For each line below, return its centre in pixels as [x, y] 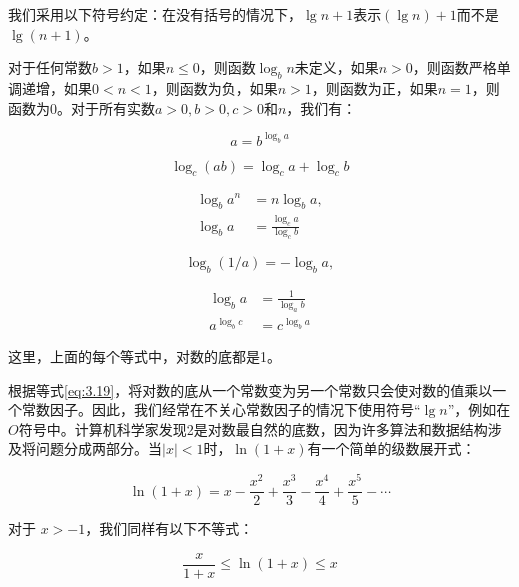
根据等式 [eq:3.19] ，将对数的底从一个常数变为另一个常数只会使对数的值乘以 [250, 389]
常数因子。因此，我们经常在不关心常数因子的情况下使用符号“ [221, 409]
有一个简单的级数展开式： [391, 448]
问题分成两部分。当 [98, 448]
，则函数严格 [454, 67]
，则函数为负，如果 [214, 87]
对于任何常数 [50, 67]
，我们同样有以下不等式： [169, 528]
